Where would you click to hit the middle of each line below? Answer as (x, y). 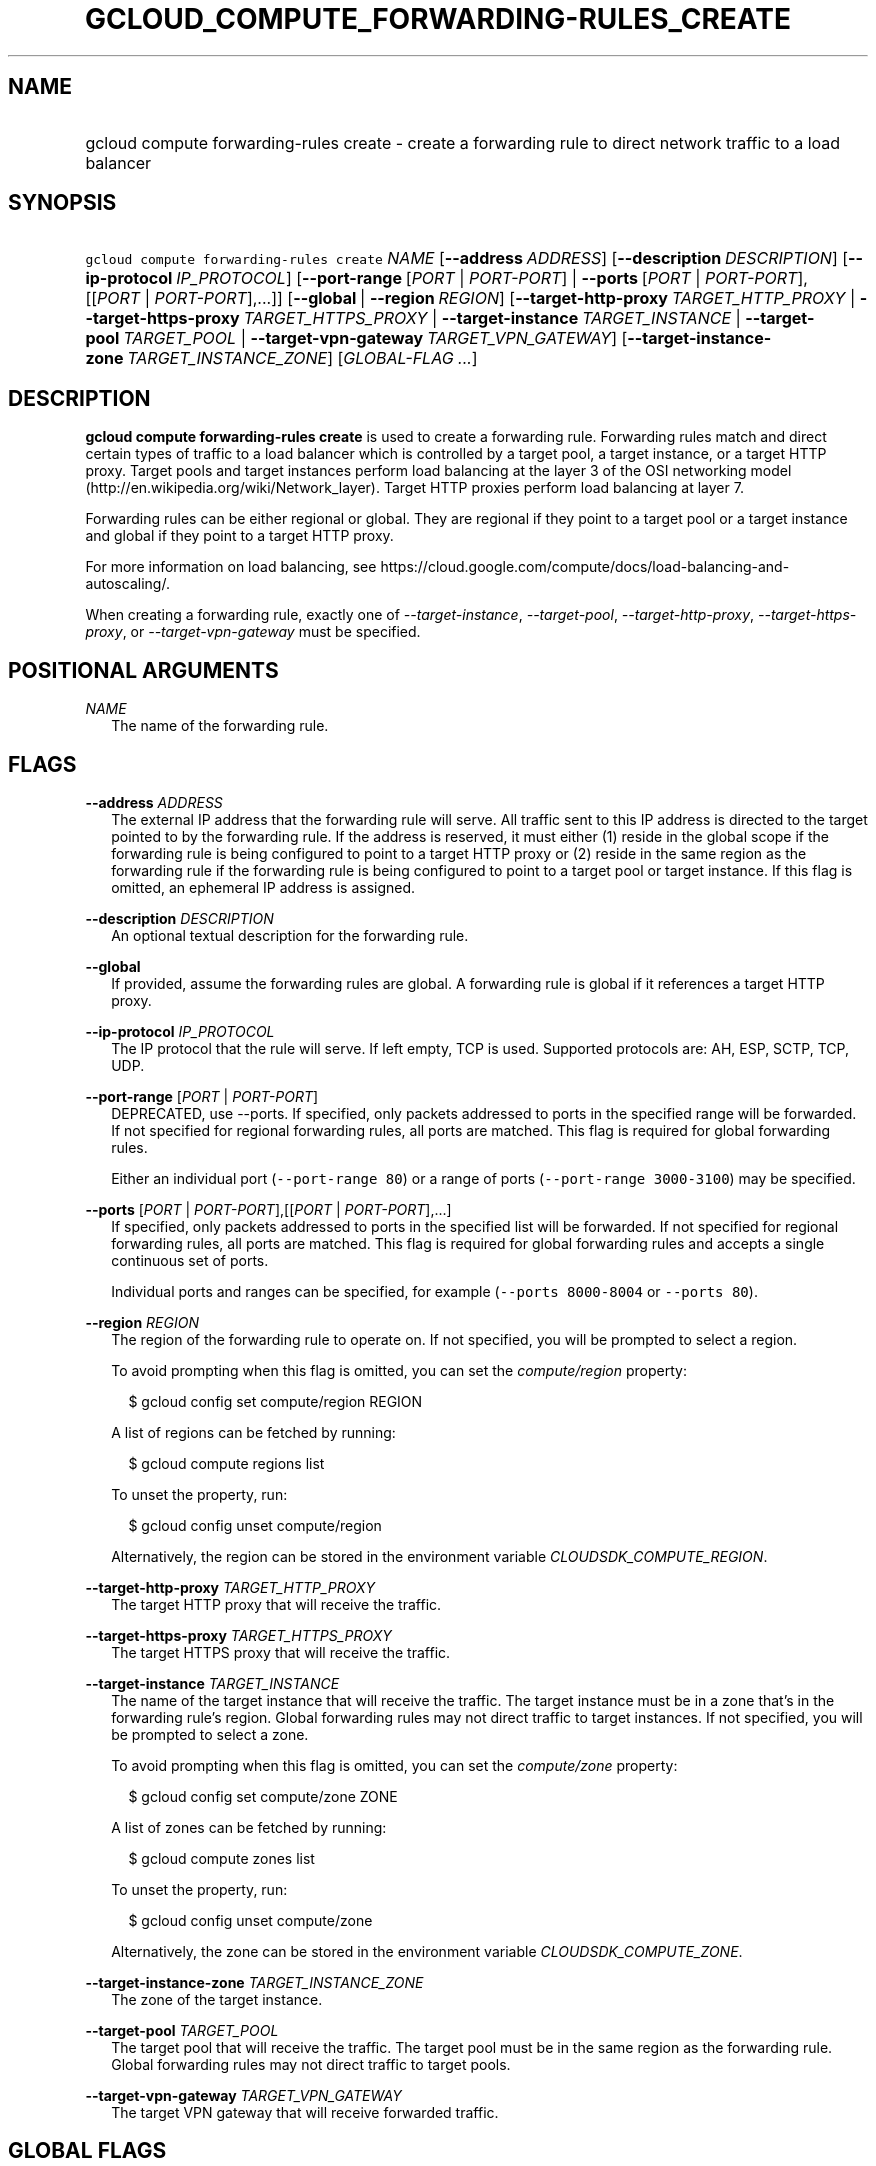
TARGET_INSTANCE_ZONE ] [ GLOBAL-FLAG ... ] (302, 358)
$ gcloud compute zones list (221, 1858)
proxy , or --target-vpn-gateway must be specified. (253, 632)
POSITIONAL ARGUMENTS (143, 670)
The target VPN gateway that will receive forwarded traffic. (305, 2112)
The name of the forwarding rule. (220, 726)
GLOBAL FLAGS (87, 2151)
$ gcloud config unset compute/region (255, 1525)
